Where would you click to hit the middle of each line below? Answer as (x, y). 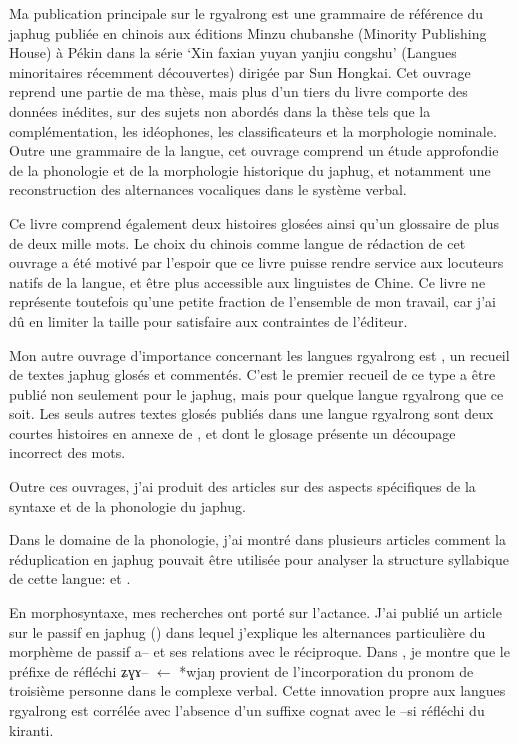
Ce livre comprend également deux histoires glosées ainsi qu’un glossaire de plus (254, 222)
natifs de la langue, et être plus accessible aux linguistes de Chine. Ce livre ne (247, 281)
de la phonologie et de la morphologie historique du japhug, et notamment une (250, 169)
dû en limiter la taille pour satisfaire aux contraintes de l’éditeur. (208, 320)
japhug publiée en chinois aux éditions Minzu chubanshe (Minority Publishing (248, 32)
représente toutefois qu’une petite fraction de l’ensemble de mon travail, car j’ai (252, 301)
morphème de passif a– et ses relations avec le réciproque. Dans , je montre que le (259, 651)
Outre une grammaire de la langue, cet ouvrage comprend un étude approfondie (254, 150)
